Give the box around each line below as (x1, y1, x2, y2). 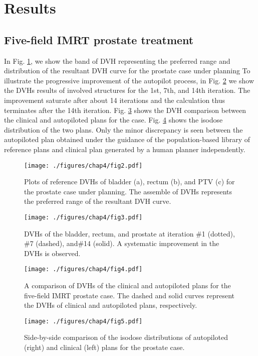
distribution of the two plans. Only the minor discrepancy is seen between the (4, 124, 243, 135)
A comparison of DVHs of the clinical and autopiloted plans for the (24, 280, 231, 291)
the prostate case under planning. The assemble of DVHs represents (24, 186, 232, 196)
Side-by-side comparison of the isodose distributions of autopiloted (24, 332, 228, 342)
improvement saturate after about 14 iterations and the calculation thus (4, 94, 225, 105)
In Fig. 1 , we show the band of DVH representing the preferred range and (4, 55, 230, 66)
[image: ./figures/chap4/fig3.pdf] (24, 213, 143, 221)
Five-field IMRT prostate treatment (4, 32, 194, 47)
